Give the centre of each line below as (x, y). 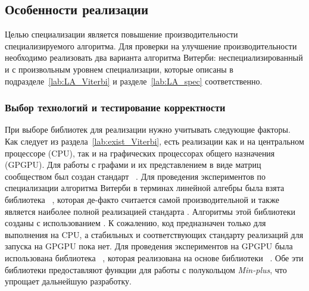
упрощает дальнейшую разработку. (68, 281)
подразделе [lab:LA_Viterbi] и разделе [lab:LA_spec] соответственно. (134, 81)
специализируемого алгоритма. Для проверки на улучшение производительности (151, 46)
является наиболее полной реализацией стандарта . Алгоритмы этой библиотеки (150, 211)
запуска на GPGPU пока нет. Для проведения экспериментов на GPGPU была (149, 246)
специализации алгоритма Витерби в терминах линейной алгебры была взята (145, 188)
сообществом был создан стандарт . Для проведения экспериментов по (135, 176)
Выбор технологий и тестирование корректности (115, 107)
